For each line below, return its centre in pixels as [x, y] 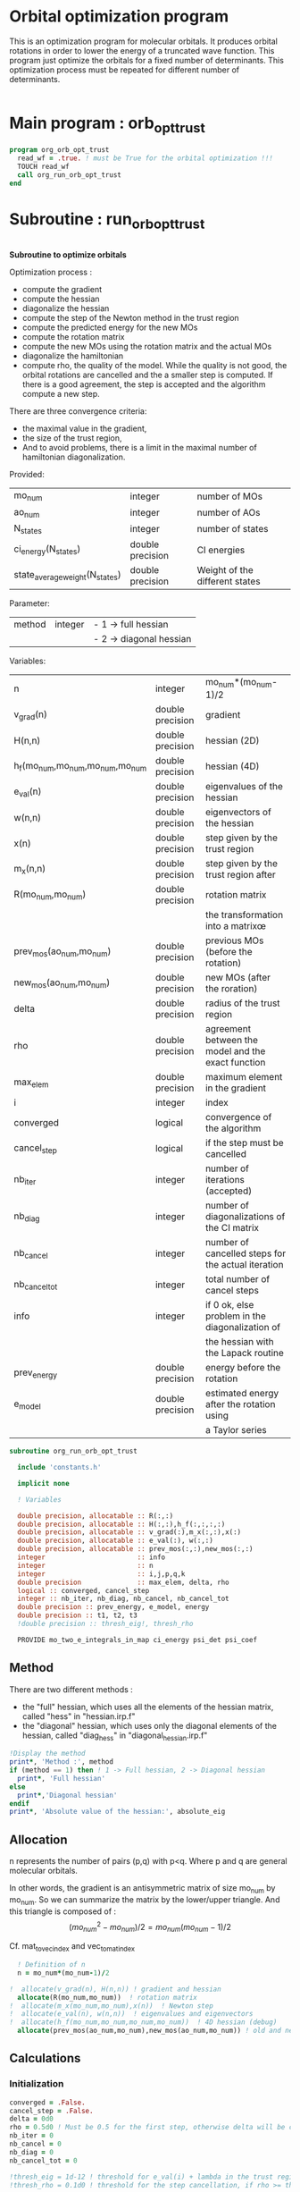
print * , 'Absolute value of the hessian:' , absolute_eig [117, 1812]
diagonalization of [243, 1328]
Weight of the [225, 569]
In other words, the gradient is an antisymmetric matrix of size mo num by [142, 1889]
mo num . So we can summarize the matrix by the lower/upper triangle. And [145, 1900]
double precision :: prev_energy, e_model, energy [113, 1607]
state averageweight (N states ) [68, 576]
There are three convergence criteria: [78, 411]
